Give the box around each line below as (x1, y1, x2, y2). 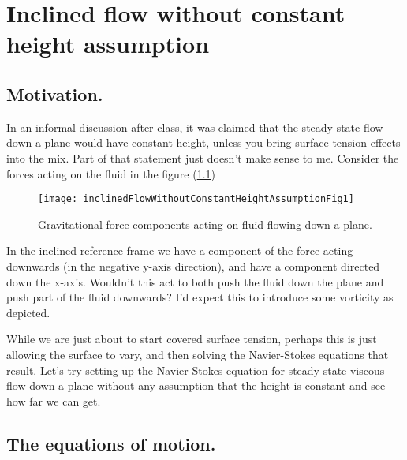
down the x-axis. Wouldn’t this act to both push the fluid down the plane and (6, 273, 384, 290)
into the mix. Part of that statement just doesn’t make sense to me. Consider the (6, 149, 399, 166)
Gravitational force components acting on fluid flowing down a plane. (38, 215, 372, 232)
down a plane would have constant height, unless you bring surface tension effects (6, 134, 401, 151)
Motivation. (6, 81, 103, 106)
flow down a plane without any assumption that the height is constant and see (6, 377, 386, 394)
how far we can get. (6, 392, 101, 409)
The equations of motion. (6, 431, 216, 455)
